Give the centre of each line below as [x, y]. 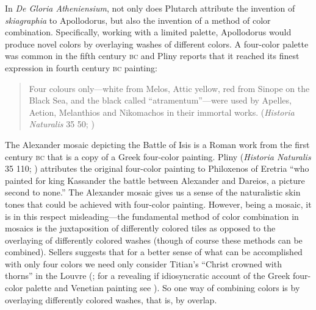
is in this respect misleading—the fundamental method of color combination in [152, 216]
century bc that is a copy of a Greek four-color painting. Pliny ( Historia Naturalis [158, 156]
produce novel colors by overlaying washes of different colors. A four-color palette [157, 44]
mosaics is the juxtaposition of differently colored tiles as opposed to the [140, 228]
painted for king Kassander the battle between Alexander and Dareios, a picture [155, 180]
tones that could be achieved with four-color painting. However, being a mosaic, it [158, 204]
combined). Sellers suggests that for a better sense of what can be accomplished [154, 252]
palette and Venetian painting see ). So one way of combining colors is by [163, 288]
